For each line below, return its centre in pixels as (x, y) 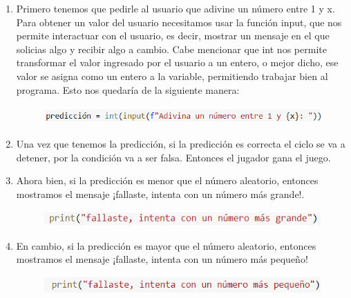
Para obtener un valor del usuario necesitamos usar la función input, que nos (179, 22)
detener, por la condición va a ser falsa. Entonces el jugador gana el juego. (173, 157)
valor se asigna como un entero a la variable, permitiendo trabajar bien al (172, 76)
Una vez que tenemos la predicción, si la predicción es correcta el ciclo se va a (181, 144)
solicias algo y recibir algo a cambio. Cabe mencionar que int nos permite (171, 49)
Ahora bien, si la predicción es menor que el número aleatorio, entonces (167, 180)
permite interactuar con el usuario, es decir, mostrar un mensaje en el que (173, 36)
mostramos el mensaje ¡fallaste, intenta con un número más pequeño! (162, 259)
